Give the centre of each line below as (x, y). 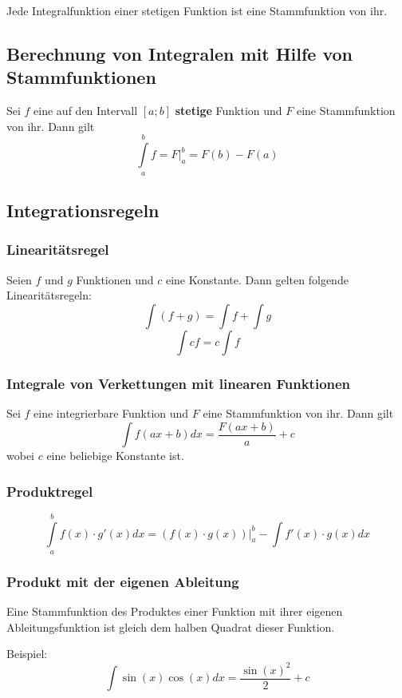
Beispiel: (27, 654)
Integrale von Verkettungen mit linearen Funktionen (179, 383)
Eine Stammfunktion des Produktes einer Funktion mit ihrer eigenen (175, 611)
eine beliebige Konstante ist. (115, 456)
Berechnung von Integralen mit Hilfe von (180, 53)
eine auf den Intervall (86, 111)
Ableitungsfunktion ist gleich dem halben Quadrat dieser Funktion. (171, 627)
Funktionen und (115, 279)
